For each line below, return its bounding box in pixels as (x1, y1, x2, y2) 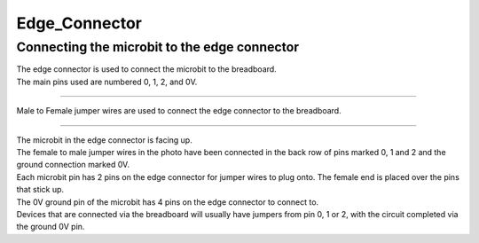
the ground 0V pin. (16, 222, 85, 232)
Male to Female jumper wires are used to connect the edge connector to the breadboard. (16, 106, 342, 116)
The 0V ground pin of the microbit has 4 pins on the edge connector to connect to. (16, 196, 319, 208)
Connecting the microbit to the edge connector (16, 39, 300, 55)
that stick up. (16, 184, 65, 195)
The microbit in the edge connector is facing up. (16, 134, 192, 145)
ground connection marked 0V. (16, 160, 130, 170)
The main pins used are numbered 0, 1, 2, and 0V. (16, 76, 198, 87)
